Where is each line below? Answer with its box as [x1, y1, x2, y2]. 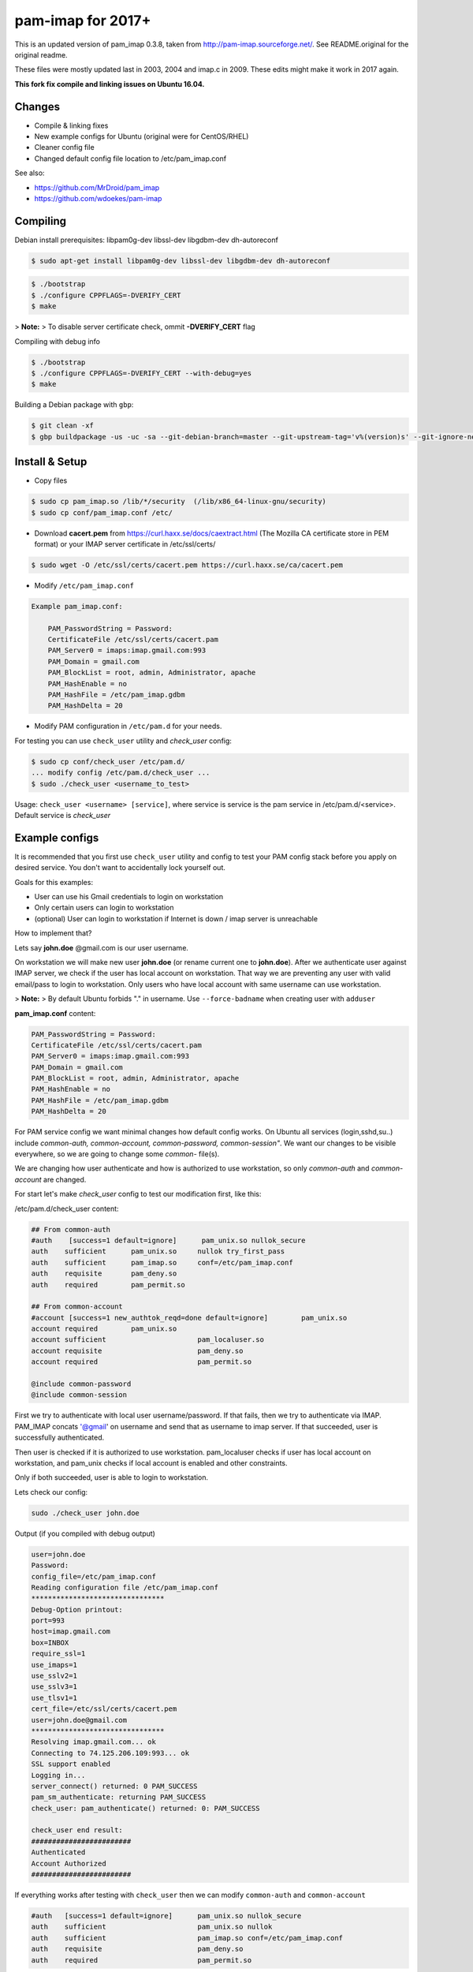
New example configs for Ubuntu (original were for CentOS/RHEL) [34, 132, 249, 141]
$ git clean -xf [31, 421, 95, 430]
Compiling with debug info [14, 336, 101, 346]
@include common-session [31, 1391, 128, 1399]
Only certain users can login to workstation [34, 903, 174, 913]
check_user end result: [31, 1826, 124, 1835]
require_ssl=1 [31, 1649, 86, 1658]
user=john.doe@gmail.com [31, 1716, 128, 1724]
